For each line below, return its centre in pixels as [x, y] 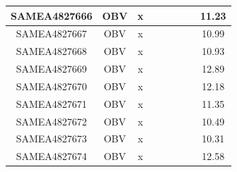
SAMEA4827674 [51, 156]
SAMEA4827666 [52, 15]
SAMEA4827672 [51, 121]
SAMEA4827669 [51, 69]
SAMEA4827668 [51, 51]
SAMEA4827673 [51, 139]
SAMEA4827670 [51, 86]
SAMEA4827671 [51, 103]
